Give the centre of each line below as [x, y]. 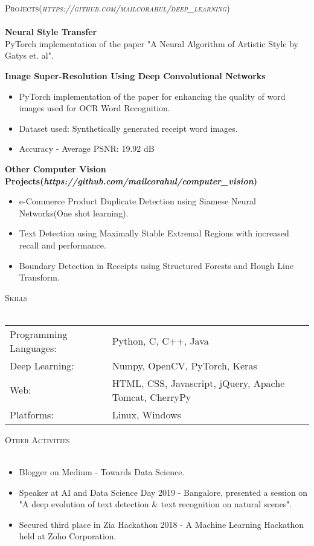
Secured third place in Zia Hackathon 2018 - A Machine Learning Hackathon [162, 524]
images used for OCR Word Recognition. [95, 108]
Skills [16, 297]
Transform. [39, 277]
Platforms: [32, 414]
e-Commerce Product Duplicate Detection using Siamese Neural [137, 201]
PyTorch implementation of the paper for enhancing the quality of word [152, 96]
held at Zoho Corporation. [68, 536]
